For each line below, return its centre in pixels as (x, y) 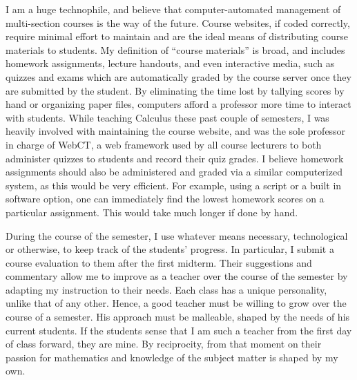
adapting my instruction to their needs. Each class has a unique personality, (166, 289)
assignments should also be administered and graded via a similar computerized (174, 172)
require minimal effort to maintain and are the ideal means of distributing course (177, 36)
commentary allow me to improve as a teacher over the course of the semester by (177, 276)
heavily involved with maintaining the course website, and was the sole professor (176, 131)
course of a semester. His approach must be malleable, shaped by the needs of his (178, 317)
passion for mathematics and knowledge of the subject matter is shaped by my (172, 357)
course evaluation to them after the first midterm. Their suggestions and (159, 262)
